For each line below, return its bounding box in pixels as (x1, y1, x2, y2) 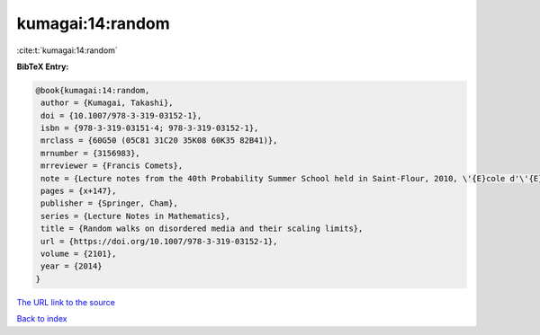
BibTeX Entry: (16, 61, 69, 72)
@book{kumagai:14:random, (35, 85, 150, 95)
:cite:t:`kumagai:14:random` (16, 45, 119, 56)
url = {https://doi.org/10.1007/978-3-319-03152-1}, (40, 236, 278, 246)
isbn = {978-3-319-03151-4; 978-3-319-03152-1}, (40, 123, 259, 134)
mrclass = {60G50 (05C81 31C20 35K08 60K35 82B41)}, (40, 136, 278, 145)
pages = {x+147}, (40, 186, 117, 197)
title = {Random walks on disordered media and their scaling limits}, (40, 224, 364, 234)
